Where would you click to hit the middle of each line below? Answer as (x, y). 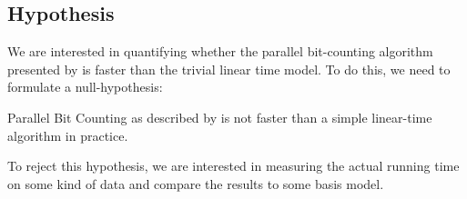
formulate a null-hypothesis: (85, 87)
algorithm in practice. (68, 135)
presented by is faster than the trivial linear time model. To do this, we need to (229, 69)
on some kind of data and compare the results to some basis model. (196, 183)
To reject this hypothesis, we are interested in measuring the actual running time (233, 166)
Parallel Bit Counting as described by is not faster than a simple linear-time (220, 117)
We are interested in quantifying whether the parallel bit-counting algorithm (220, 51)
